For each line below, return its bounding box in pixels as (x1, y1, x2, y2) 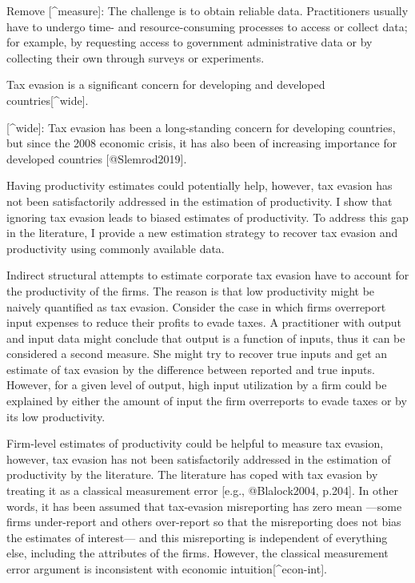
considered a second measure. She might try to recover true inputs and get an (6, 345, 388, 362)
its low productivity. (6, 408, 106, 424)
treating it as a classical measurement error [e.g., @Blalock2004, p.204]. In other (6, 482, 398, 499)
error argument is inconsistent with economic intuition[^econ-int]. (6, 561, 327, 577)
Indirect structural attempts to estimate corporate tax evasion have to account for (6, 267, 409, 283)
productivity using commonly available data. (6, 239, 225, 256)
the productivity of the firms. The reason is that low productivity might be (6, 282, 375, 299)
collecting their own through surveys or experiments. (6, 49, 265, 66)
